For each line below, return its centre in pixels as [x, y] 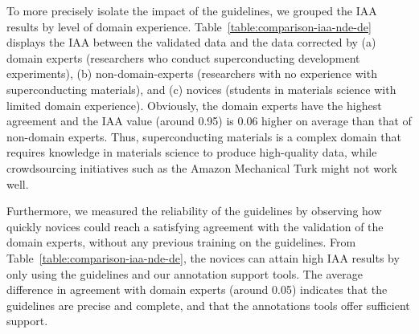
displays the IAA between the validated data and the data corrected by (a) [191, 42]
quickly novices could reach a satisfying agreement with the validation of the [195, 226]
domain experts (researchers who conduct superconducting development [183, 57]
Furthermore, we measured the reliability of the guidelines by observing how [194, 211]
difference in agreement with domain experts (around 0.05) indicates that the [197, 289]
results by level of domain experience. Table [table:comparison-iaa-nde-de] [189, 26]
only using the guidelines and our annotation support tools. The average [185, 273]
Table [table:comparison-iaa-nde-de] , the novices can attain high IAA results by [203, 257]
